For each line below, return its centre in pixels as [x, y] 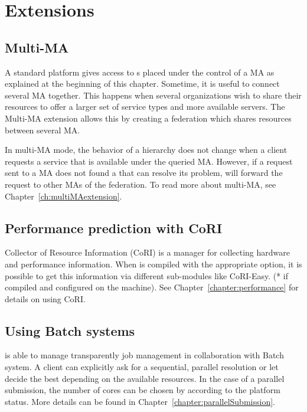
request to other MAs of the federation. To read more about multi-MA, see [141, 184]
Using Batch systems [70, 330]
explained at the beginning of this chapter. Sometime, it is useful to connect [142, 84]
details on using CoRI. [45, 298]
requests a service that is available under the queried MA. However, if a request [149, 161]
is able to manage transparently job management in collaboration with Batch [144, 355]
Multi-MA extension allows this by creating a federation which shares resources [148, 118]
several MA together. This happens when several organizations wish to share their [153, 95]
